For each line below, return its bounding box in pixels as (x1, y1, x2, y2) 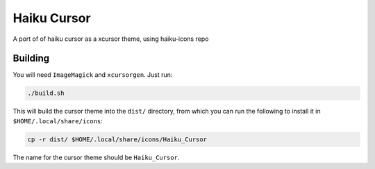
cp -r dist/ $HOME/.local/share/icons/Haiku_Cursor (27, 135, 208, 143)
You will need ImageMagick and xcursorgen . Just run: (12, 71, 173, 79)
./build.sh (27, 89, 65, 97)
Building (12, 53, 50, 64)
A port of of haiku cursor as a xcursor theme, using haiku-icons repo (12, 35, 209, 43)
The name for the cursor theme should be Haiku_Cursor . (12, 153, 180, 161)
